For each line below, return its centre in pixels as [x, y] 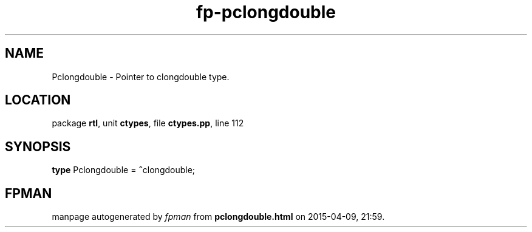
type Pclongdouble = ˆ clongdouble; [124, 170]
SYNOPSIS [38, 146]
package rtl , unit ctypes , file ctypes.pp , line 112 [148, 123]
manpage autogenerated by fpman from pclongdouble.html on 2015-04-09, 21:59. [218, 217]
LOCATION [38, 100]
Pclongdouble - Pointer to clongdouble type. [141, 77]
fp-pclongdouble [266, 12]
